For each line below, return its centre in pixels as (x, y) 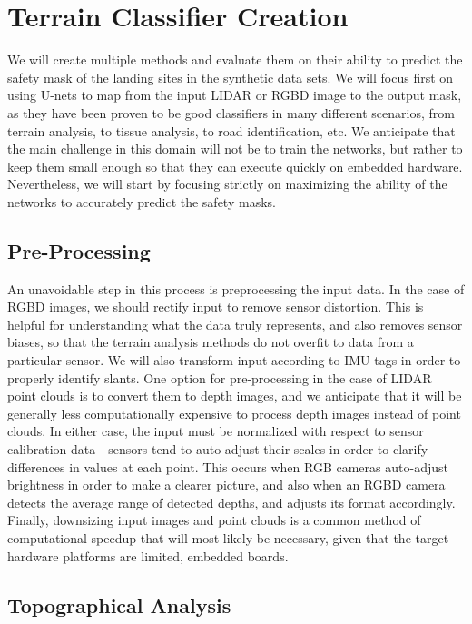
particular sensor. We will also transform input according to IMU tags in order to (234, 360)
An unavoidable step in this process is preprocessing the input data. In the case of (236, 288)
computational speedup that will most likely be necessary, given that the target (228, 537)
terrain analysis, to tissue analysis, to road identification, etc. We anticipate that (231, 130)
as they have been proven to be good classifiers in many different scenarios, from (231, 112)
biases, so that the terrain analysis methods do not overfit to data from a (211, 342)
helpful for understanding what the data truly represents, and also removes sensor (235, 324)
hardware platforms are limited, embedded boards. (148, 555)
